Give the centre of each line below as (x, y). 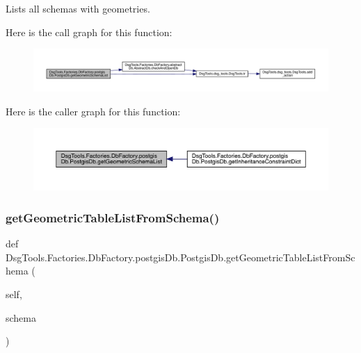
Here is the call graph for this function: (89, 32)
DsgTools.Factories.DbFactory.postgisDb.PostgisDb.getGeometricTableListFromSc (180, 257)
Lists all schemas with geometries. (78, 8)
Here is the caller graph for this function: (93, 111)
